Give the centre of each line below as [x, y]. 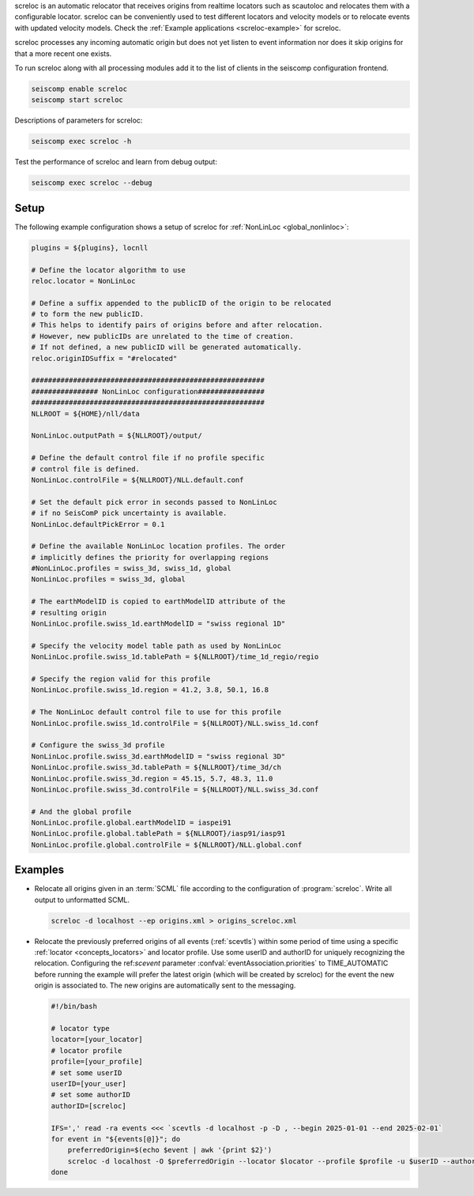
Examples [39, 870]
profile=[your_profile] [97, 1062]
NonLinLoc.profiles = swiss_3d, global [108, 579]
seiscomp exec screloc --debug [92, 183]
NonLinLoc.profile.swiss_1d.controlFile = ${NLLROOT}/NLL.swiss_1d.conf [175, 723]
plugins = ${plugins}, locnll [90, 248]
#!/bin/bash [74, 1006]
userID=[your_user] [88, 1083]
